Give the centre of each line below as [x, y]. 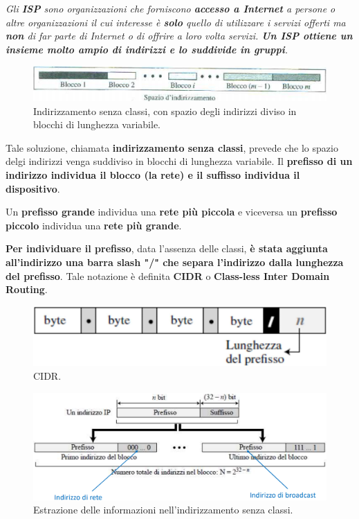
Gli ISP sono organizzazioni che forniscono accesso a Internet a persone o [171, 8]
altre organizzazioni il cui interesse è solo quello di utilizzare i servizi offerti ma [176, 22]
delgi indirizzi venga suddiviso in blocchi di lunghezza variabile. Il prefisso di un [179, 161]
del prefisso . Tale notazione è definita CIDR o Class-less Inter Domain [168, 275]
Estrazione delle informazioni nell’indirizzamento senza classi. [163, 510]
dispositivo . [33, 188]
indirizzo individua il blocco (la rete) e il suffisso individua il [153, 175]
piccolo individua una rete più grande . [94, 225]
